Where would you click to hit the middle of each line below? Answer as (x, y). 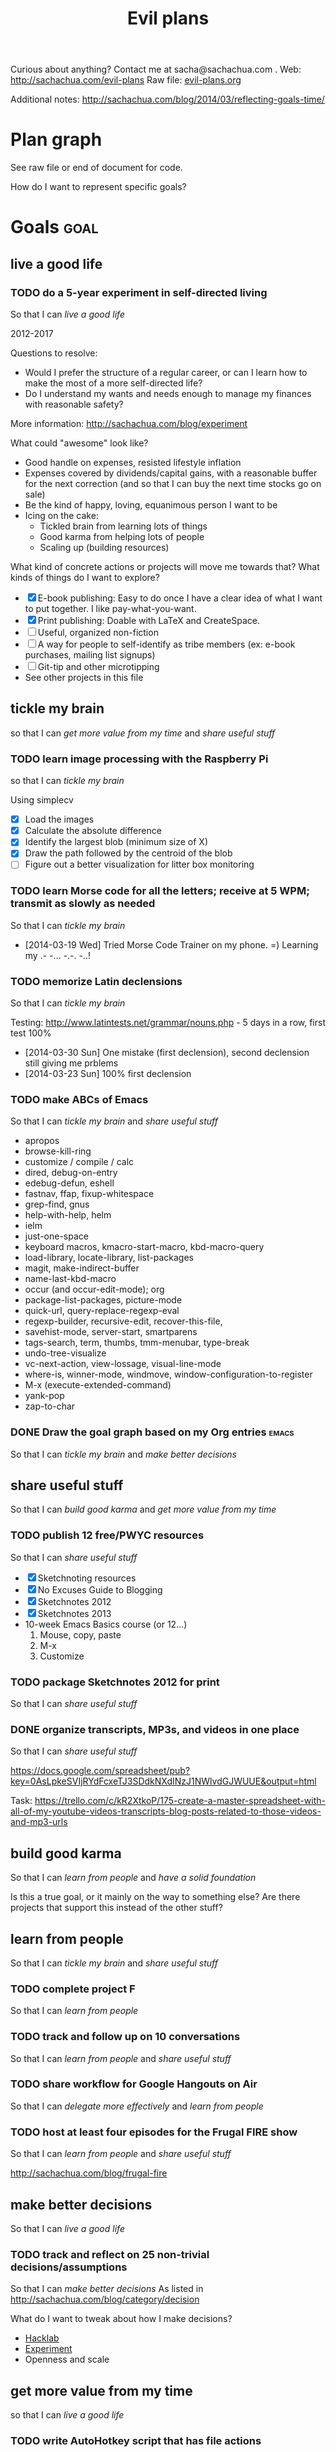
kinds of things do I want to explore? (85, 577)
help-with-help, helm (68, 1215)
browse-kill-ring (58, 1151)
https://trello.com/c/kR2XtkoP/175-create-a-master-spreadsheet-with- (180, 1801)
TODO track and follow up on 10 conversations (125, 2037)
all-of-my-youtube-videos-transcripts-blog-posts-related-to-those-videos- (166, 1811)
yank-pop (44, 1396)
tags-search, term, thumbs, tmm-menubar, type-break (137, 1343)
